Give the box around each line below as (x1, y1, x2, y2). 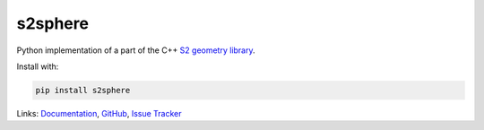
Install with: (16, 61, 59, 72)
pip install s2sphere (35, 85, 131, 95)
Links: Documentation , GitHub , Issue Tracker (16, 108, 182, 118)
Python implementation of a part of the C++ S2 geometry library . (16, 45, 255, 56)
